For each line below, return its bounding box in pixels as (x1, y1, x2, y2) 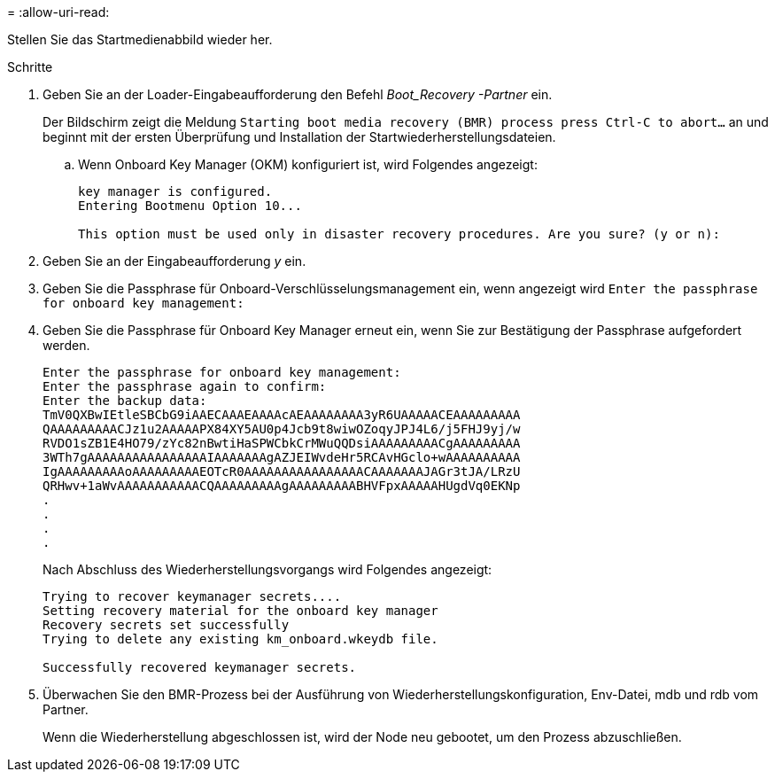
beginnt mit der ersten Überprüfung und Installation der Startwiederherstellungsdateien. (43, 129, 556, 144)
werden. (43, 338, 90, 353)
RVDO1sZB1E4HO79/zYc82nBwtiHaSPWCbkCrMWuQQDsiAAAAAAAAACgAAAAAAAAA (43, 436, 521, 450)
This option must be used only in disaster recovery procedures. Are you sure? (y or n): (78, 227, 720, 241)
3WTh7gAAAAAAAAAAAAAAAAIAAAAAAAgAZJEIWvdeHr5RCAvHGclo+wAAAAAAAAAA (43, 450, 521, 464)
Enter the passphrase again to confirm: (43, 379, 327, 393)
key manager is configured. (78, 184, 273, 199)
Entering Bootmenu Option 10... (78, 199, 302, 213)
